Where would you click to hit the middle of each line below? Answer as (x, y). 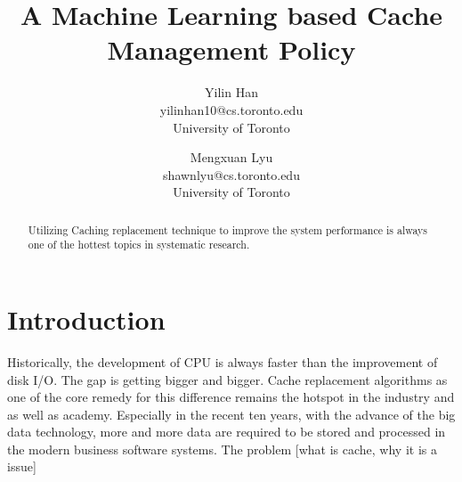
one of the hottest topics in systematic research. (139, 245)
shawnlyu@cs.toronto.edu (231, 174)
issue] (22, 466)
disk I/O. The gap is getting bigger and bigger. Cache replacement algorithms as (227, 379)
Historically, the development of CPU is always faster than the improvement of (223, 361)
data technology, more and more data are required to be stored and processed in (227, 432)
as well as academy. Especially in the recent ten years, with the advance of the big (231, 414)
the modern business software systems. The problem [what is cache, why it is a (222, 449)
